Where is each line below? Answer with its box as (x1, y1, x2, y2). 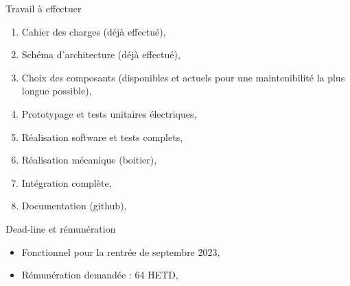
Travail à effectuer (5, 1, 82, 15)
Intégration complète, (21, 175, 112, 190)
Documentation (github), (21, 198, 127, 213)
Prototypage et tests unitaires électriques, (21, 106, 197, 120)
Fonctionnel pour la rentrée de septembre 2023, (21, 244, 220, 259)
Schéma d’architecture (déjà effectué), (21, 47, 180, 62)
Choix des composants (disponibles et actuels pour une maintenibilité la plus (21, 70, 345, 84)
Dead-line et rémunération (5, 221, 116, 235)
